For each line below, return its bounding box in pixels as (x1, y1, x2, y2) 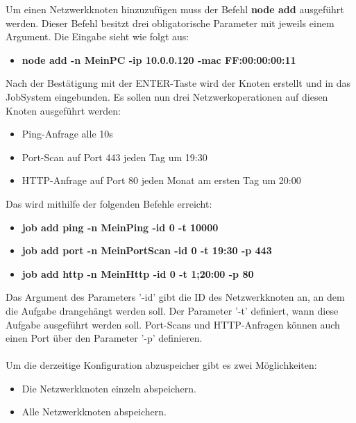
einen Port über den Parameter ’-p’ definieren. (6, 331, 203, 345)
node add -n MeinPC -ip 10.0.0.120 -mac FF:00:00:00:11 (22, 52, 296, 67)
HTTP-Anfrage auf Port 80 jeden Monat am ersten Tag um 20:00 (22, 173, 301, 188)
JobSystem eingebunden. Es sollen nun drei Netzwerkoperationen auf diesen (6, 89, 328, 103)
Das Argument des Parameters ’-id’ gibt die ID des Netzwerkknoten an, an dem (6, 290, 345, 304)
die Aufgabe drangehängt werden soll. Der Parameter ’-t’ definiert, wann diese (6, 303, 339, 317)
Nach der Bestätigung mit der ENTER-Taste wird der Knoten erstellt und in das (6, 76, 351, 90)
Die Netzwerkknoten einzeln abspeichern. (22, 381, 196, 395)
